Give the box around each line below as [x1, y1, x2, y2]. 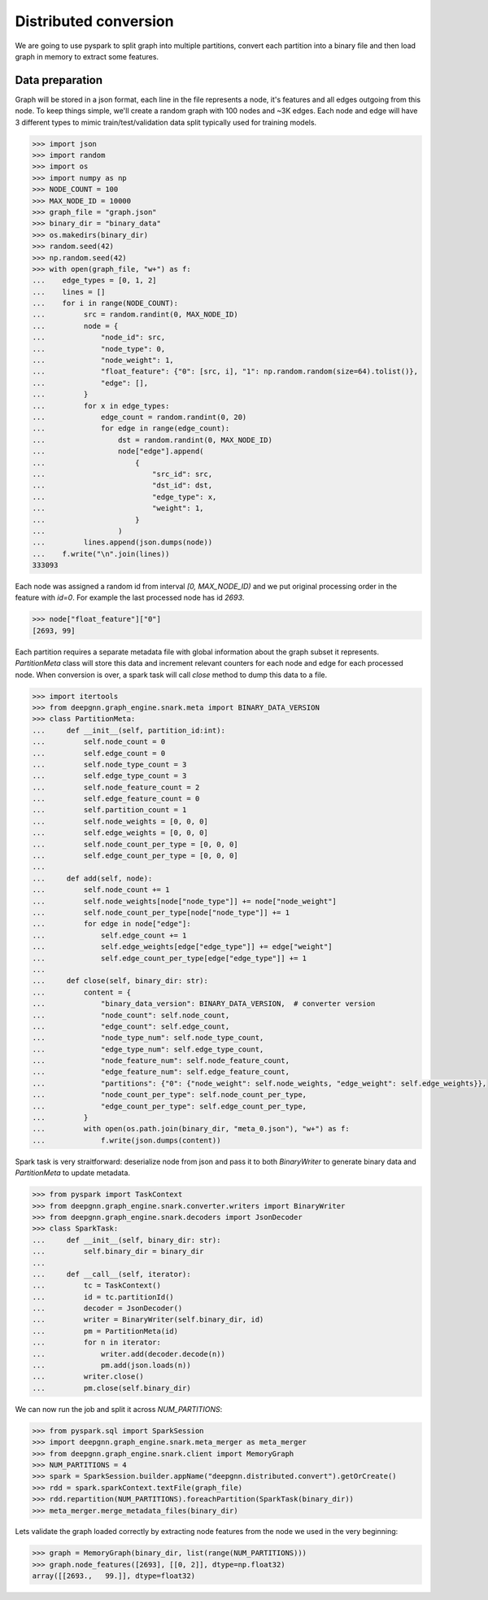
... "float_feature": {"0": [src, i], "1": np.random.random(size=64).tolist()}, [32, 367, 419, 376]
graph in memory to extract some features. [15, 51, 159, 61]
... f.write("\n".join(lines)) [32, 549, 170, 558]
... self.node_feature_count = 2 [32, 782, 200, 792]
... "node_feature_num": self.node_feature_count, [32, 1056, 290, 1065]
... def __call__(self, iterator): [32, 1270, 191, 1279]
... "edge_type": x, [32, 492, 217, 501]
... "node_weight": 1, [32, 356, 174, 365]
